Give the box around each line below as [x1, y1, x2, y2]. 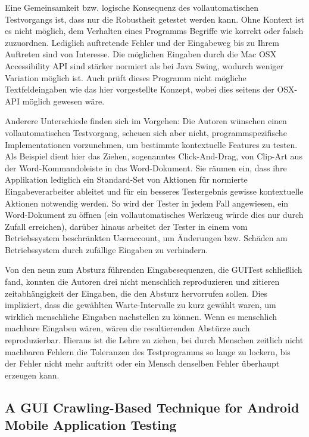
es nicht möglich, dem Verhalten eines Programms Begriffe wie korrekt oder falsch [5, 24, 304, 37]
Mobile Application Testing [5, 416, 177, 434]
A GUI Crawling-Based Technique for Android [5, 398, 299, 416]
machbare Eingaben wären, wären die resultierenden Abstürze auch [5, 322, 250, 334]
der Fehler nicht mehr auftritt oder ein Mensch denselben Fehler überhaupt [5, 357, 280, 370]
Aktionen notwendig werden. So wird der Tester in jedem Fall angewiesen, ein [5, 196, 289, 209]
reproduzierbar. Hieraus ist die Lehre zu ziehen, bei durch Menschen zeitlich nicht [5, 334, 304, 346]
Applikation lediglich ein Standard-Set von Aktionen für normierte [5, 173, 248, 186]
